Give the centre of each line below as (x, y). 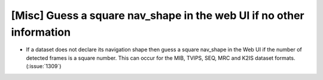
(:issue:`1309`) (44, 66)
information (41, 32)
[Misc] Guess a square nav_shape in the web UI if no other (158, 15)
